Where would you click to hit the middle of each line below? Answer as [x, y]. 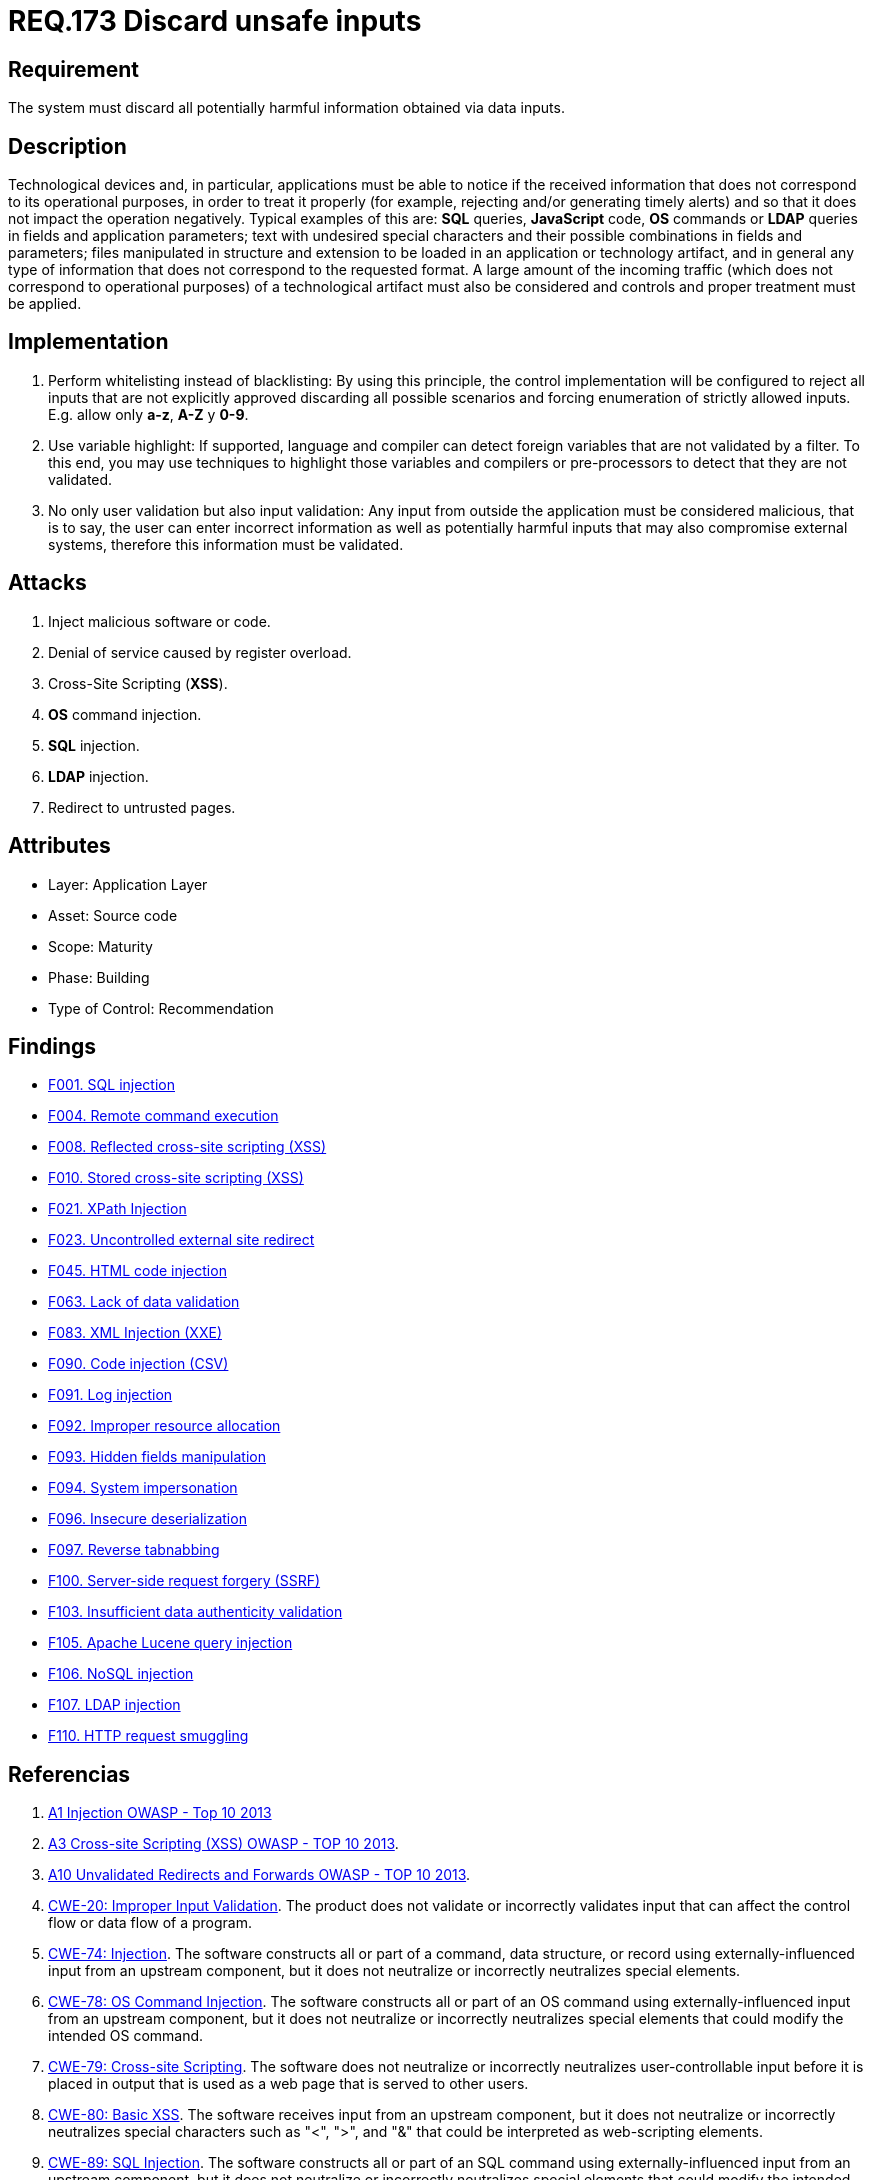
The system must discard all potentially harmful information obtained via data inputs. [286, 108]
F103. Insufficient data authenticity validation [195, 1612]
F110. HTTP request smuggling [148, 1736]
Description [67, 146]
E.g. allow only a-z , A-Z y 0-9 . [148, 414]
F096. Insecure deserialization [147, 1519]
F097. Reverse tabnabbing [134, 1550]
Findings [52, 1046]
